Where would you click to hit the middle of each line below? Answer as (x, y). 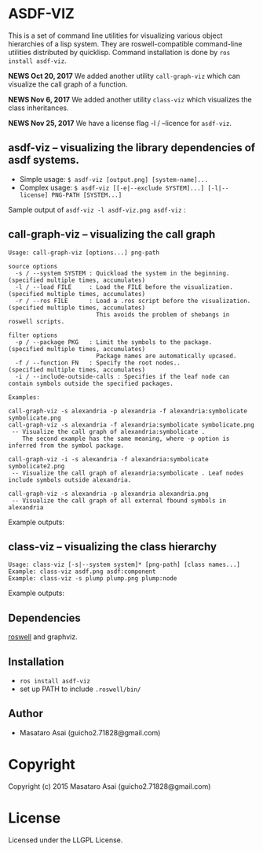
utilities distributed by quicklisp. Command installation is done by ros (119, 52)
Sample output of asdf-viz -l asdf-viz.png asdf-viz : (97, 209)
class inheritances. (38, 108)
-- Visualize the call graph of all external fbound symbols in (119, 501)
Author (26, 714)
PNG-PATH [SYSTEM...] (87, 195)
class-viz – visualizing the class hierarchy (113, 547)
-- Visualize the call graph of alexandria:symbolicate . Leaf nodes (128, 473)
